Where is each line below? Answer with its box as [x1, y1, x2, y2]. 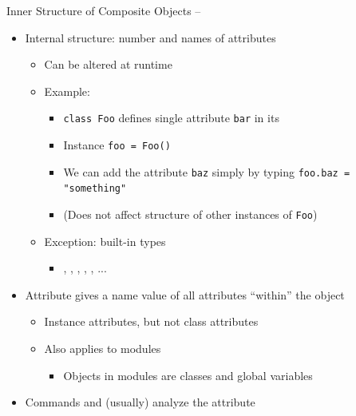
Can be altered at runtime [44, 56, 172, 73]
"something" [63, 183, 127, 195]
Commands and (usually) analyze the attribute [25, 394, 255, 410]
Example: [44, 82, 90, 99]
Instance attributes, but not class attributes [44, 313, 259, 330]
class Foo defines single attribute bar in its [63, 109, 279, 126]
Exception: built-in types [44, 232, 166, 249]
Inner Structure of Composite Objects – [6, 2, 201, 18]
